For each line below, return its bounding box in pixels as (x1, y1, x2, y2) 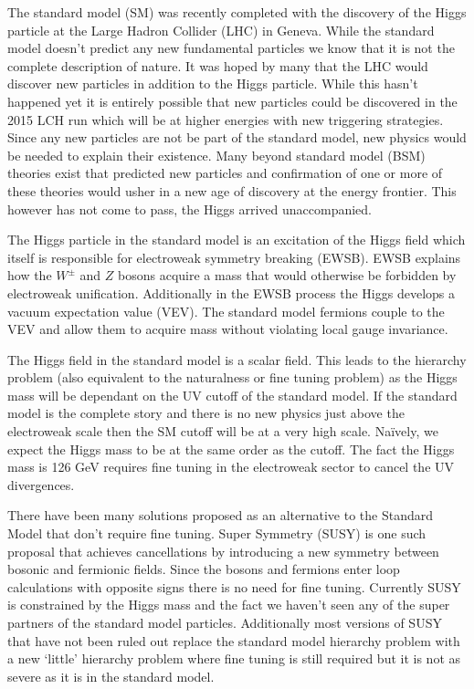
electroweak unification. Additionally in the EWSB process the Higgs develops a (7, 283, 455, 302)
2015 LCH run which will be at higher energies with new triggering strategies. (7, 110, 444, 129)
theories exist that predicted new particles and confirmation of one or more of (7, 163, 443, 183)
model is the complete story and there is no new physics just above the (7, 403, 405, 423)
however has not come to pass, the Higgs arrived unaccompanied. (7, 199, 372, 218)
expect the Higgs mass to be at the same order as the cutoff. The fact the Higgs (7, 439, 455, 458)
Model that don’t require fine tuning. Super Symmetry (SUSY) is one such (7, 524, 427, 543)
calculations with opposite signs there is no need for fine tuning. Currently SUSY (7, 577, 461, 596)
